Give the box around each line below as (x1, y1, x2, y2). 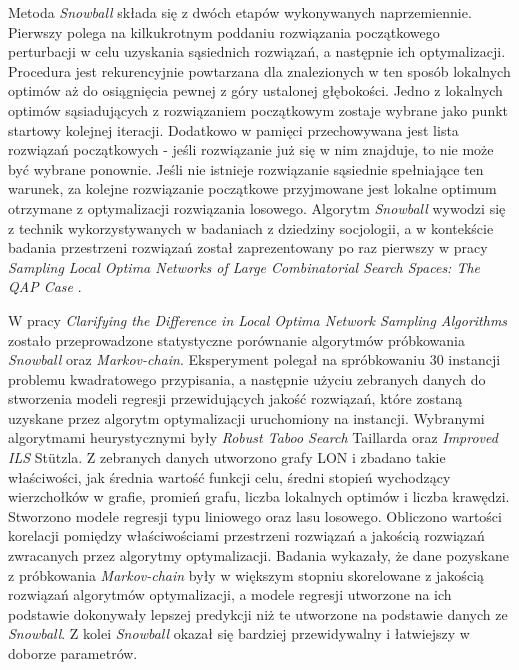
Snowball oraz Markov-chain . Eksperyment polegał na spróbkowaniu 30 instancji (8, 349, 501, 370)
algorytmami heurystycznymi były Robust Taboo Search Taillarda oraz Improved (8, 427, 498, 448)
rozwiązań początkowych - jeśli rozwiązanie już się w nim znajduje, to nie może (8, 139, 494, 160)
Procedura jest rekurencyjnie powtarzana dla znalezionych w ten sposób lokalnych (8, 60, 511, 81)
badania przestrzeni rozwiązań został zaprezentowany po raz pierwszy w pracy (8, 237, 488, 258)
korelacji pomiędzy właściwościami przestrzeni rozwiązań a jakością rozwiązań (8, 525, 485, 546)
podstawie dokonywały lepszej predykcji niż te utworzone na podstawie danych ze (8, 603, 508, 624)
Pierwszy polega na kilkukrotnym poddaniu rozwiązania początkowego (8, 21, 440, 42)
